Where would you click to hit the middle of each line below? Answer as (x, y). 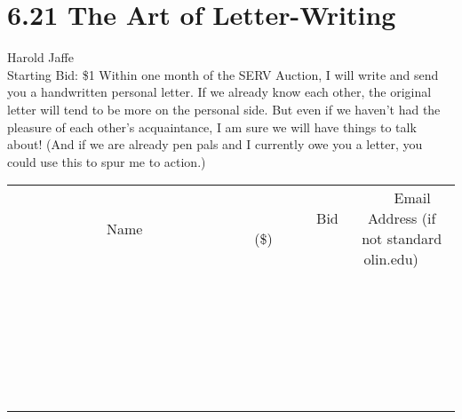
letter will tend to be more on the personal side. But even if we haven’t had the (224, 109)
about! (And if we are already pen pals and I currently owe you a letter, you (215, 144)
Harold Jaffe (40, 57)
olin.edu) (391, 259)
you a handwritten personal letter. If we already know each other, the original (219, 92)
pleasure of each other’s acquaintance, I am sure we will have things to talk (212, 126)
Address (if (402, 218)
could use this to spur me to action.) (107, 161)
